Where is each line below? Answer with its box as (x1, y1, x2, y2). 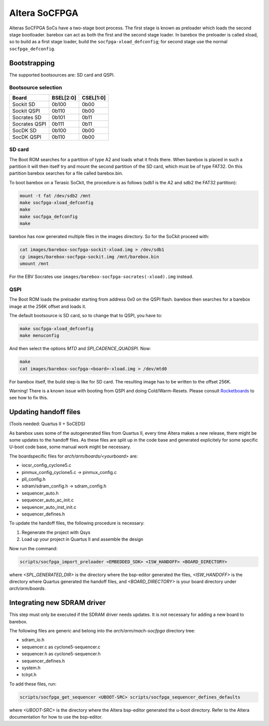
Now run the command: (9, 545, 58, 551)
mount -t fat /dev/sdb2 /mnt (19, 193, 91, 199)
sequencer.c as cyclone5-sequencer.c (21, 644, 101, 650)
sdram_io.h (21, 637, 45, 643)
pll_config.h (21, 476, 46, 483)
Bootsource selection (9, 84, 62, 91)
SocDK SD (12, 127, 37, 134)
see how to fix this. (9, 395, 48, 401)
